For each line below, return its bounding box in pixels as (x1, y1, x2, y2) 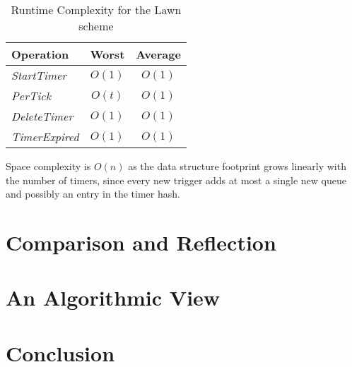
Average (136, 46, 181, 62)
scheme (78, 18, 114, 34)
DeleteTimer (11, 108, 74, 124)
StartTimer (11, 67, 67, 83)
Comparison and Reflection (6, 227, 276, 256)
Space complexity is (6, 159, 91, 173)
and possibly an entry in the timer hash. (6, 186, 180, 201)
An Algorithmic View (6, 283, 221, 312)
